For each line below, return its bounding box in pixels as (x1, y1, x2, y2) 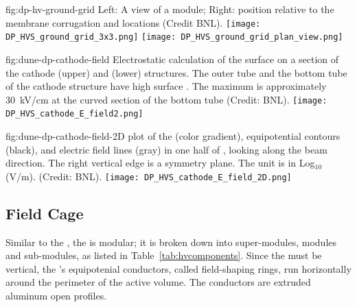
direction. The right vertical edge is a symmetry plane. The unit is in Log (5, 156, 315, 170)
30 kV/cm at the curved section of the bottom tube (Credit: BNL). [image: (5, 92, 327, 106)
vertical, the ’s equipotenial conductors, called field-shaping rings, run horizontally (5, 261, 352, 275)
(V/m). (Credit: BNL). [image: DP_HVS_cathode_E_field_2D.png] (5, 169, 292, 183)
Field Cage (5, 202, 84, 223)
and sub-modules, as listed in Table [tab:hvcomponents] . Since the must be (5, 248, 322, 262)
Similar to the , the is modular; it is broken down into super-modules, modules (5, 234, 337, 249)
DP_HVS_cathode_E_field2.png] (5, 109, 143, 119)
